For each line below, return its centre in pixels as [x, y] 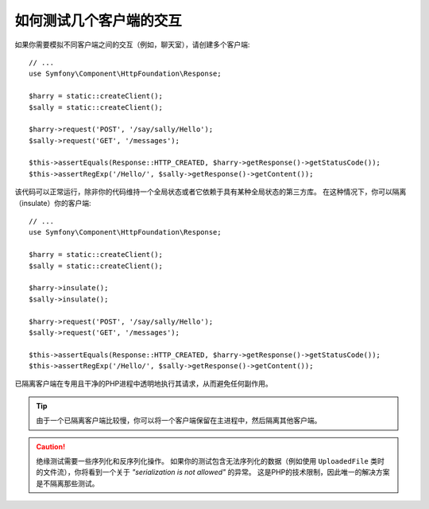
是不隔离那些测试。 [68, 483]
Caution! [51, 446]
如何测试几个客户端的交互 [99, 21]
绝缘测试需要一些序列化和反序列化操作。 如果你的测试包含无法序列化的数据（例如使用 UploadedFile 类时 [210, 461]
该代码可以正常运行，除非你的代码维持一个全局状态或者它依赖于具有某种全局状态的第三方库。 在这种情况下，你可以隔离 [211, 192]
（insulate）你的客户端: [53, 203]
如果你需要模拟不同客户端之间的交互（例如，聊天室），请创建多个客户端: [132, 45]
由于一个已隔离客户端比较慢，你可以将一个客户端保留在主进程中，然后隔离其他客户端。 [179, 421]
